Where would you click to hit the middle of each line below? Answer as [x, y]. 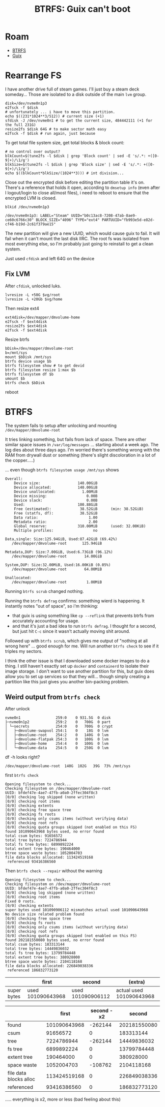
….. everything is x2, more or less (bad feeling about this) [63, 1099]
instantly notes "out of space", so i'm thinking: [52, 606]
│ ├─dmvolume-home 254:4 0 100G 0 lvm [57, 744]
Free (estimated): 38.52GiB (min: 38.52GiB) [79, 509]
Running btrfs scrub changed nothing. [45, 591]
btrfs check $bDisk [25, 383]
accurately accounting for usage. [46, 620]
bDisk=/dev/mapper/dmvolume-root [39, 348]
